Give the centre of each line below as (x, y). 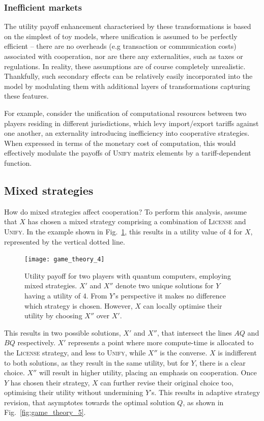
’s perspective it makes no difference (170, 295)
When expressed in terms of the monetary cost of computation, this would (120, 143)
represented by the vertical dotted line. (65, 241)
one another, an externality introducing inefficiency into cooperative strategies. (127, 133)
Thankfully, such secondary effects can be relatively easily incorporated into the (128, 76)
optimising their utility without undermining (74, 392)
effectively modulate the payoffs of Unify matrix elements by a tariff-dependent (128, 153)
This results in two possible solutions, (63, 332)
